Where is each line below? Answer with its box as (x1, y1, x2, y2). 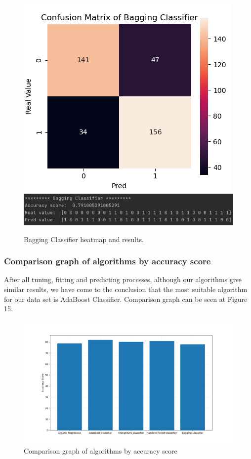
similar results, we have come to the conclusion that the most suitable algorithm (4, 284, 248, 294)
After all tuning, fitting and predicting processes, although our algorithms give (4, 274, 242, 285)
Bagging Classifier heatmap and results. (24, 234, 144, 244)
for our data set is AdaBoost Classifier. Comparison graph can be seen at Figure (4, 293, 248, 304)
